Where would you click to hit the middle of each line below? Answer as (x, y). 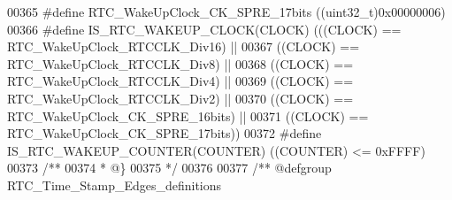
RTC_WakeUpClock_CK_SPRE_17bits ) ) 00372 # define (165, 133)
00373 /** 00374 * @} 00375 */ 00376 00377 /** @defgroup (169, 168)
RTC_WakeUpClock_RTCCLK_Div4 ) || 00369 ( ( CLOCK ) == (180, 81)
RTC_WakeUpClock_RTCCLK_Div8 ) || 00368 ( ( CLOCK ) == (180, 63)
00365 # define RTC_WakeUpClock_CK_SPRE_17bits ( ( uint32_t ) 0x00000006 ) (226, 12)
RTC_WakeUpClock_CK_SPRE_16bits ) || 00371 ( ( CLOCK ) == (188, 115)
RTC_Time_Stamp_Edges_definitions (115, 185)
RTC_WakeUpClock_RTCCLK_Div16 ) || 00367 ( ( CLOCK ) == (184, 46)
